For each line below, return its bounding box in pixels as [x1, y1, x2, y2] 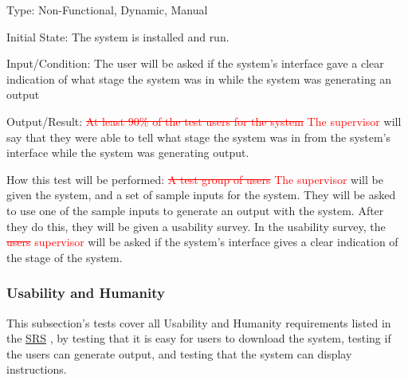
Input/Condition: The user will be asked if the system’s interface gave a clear [6, 55, 384, 72]
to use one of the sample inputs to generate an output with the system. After [6, 202, 384, 218]
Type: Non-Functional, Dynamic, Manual [6, 2, 208, 18]
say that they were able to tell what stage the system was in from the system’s [6, 128, 391, 145]
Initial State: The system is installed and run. [6, 28, 229, 45]
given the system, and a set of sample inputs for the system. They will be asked [6, 186, 396, 203]
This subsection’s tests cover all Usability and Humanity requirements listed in [6, 314, 391, 331]
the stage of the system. [6, 249, 123, 265]
